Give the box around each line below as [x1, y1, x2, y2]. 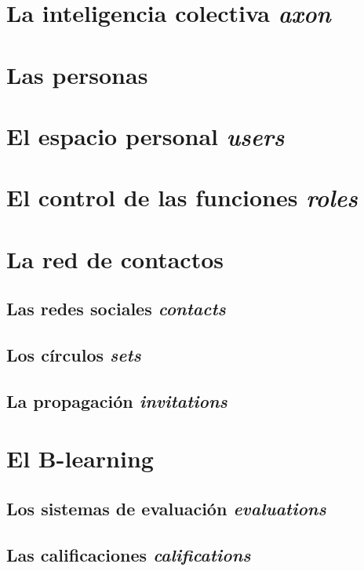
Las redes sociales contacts [6, 296, 226, 321]
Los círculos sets [6, 343, 141, 367]
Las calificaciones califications [6, 542, 251, 566]
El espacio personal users [6, 119, 285, 152]
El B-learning [6, 442, 154, 475]
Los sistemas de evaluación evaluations [6, 496, 326, 520]
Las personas [6, 58, 148, 90]
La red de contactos [6, 242, 224, 275]
